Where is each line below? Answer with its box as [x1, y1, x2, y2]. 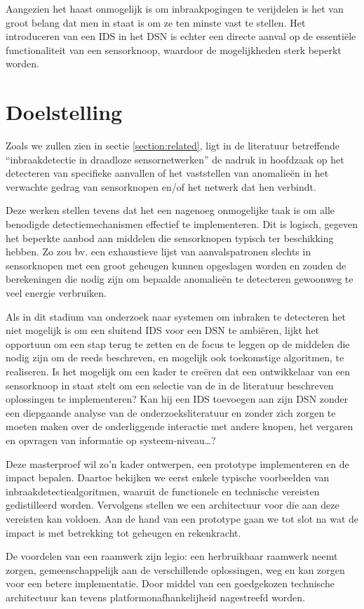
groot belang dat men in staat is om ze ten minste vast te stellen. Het [6, 15, 306, 29]
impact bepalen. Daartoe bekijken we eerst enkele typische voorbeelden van [6, 470, 330, 485]
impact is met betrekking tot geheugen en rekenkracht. [6, 525, 241, 540]
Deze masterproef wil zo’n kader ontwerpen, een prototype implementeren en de [6, 456, 349, 471]
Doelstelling [6, 98, 123, 126]
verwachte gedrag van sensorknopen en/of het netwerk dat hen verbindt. [6, 179, 316, 194]
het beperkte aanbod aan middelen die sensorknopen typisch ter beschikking [6, 230, 334, 245]
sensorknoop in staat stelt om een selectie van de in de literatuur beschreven [6, 377, 334, 392]
